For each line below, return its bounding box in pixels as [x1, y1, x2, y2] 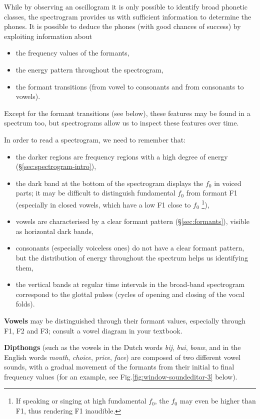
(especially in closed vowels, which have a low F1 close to [15, 199, 191, 209]
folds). [15, 298, 35, 309]
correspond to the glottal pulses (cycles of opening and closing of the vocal [15, 288, 244, 299]
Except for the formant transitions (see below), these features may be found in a [4, 107, 250, 118]
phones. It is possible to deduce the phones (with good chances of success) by [4, 21, 241, 31]
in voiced [214, 177, 241, 188]
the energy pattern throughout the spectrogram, [15, 64, 163, 74]
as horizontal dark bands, [15, 225, 93, 236]
